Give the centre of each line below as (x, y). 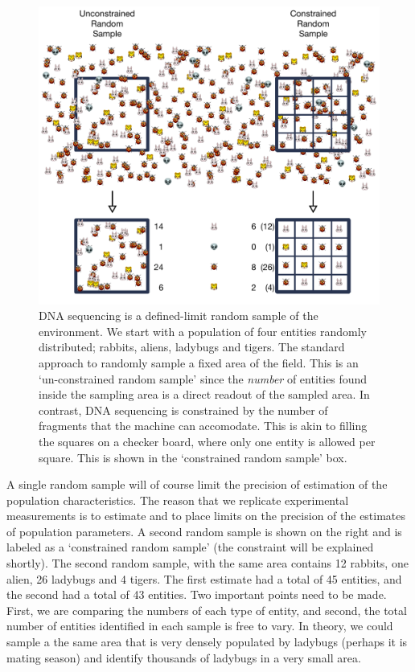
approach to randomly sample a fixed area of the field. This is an (199, 362)
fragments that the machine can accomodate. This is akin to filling (203, 426)
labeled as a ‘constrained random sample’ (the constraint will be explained (190, 547)
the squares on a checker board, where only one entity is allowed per (207, 441)
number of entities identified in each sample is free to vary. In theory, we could (200, 626)
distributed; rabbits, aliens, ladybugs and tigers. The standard (192, 347)
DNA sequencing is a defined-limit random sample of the (179, 316)
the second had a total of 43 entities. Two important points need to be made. (197, 594)
